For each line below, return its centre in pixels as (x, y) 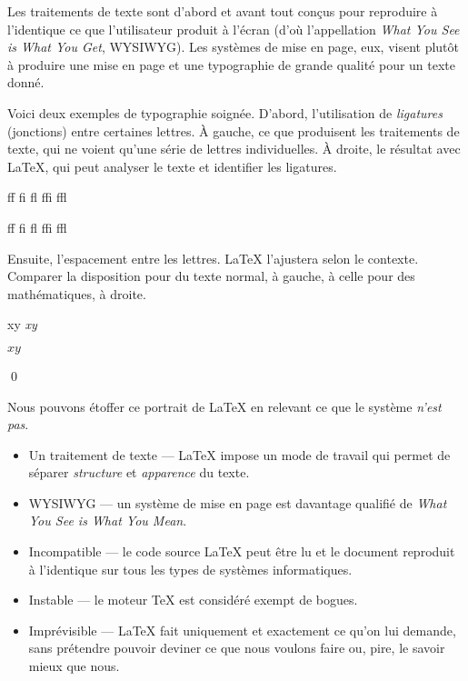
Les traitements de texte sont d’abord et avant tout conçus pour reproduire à (223, 11)
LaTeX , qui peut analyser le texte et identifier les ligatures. (172, 166)
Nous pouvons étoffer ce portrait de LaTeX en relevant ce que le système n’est (224, 406)
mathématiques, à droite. (77, 293)
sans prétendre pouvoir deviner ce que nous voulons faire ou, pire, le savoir (237, 648)
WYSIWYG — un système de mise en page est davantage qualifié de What (238, 502)
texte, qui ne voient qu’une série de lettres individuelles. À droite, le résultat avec (234, 149)
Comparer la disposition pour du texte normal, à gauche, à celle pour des (211, 276)
